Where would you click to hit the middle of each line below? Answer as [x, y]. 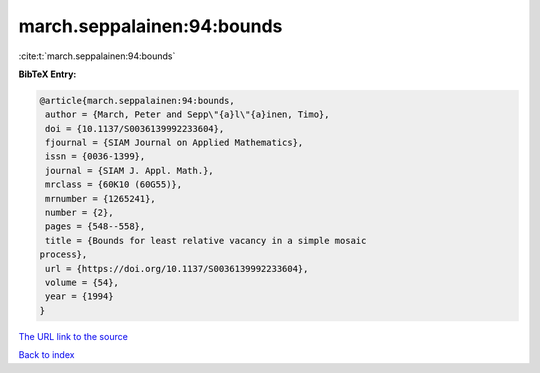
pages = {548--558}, [95, 226]
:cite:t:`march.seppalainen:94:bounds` [97, 56]
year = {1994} [79, 296]
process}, [63, 254]
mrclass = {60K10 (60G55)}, [114, 184]
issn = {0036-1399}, [95, 156]
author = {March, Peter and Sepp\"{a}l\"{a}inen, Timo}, [187, 114]
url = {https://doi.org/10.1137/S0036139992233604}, [177, 268]
